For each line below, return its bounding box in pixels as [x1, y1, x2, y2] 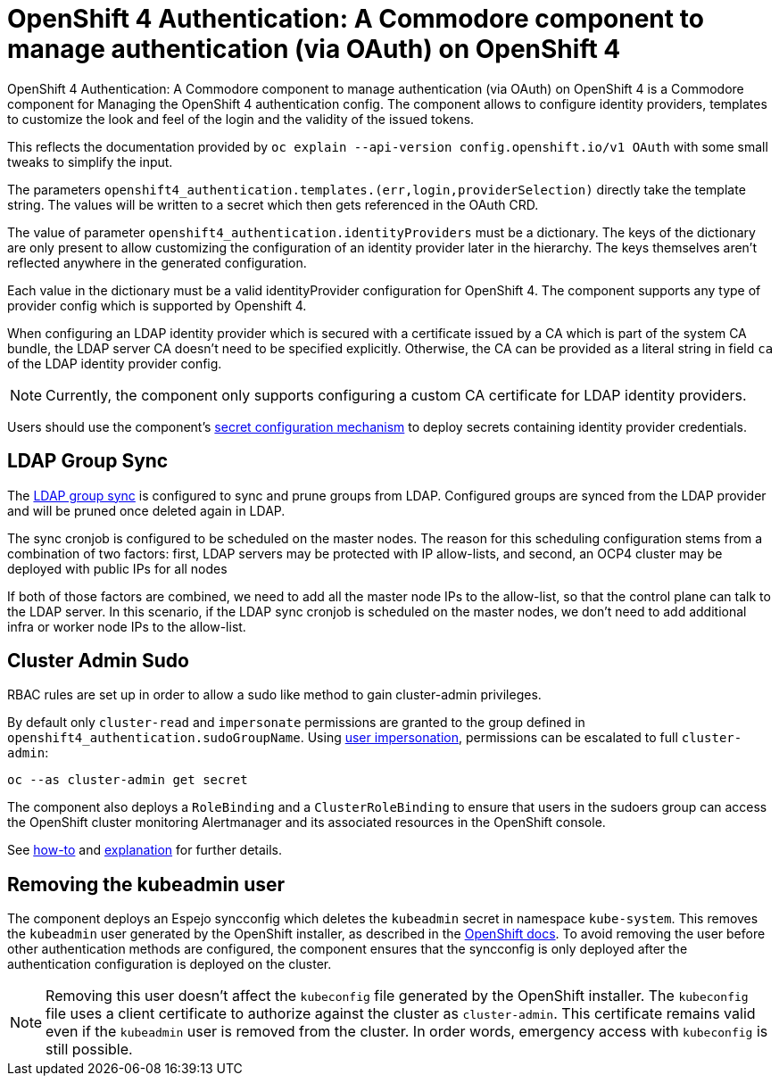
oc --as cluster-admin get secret [7, 773, 248, 788]
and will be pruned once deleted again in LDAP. [7, 502, 286, 518]
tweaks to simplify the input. [7, 153, 173, 169]
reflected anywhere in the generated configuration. [7, 254, 307, 270]
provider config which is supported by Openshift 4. [7, 297, 307, 313]
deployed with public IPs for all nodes [7, 560, 228, 576]
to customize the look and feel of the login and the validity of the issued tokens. [7, 111, 475, 127]
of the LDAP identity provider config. [7, 355, 222, 371]
